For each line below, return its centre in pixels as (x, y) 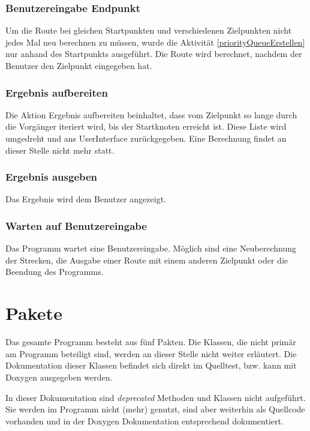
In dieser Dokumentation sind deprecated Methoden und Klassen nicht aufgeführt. (156, 397)
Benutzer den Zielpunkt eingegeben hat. (79, 65)
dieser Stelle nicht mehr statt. (60, 150)
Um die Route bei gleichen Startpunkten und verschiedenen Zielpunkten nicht (149, 30)
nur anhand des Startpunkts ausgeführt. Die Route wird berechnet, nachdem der (154, 54)
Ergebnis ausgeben (52, 177)
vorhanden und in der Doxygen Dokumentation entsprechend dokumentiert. (145, 420)
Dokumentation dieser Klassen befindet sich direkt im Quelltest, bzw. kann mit (151, 365)
